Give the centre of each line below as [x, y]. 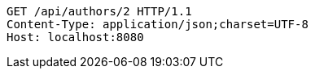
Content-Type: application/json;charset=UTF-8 [157, 24]
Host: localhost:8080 [75, 37]
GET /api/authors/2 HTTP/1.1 [99, 11]
